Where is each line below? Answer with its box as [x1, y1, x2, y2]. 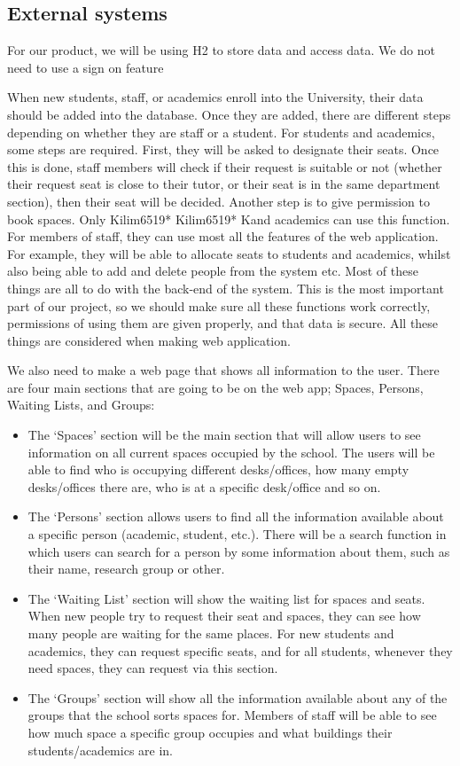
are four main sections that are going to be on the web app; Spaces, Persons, [7, 378, 424, 396]
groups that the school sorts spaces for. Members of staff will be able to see [27, 706, 437, 724]
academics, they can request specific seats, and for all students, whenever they [27, 641, 453, 660]
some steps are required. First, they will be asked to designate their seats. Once [7, 140, 440, 159]
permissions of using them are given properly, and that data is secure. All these [7, 314, 439, 332]
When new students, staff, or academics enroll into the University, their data [7, 88, 424, 106]
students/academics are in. [27, 740, 173, 759]
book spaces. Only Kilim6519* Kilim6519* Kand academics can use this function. [7, 209, 450, 228]
